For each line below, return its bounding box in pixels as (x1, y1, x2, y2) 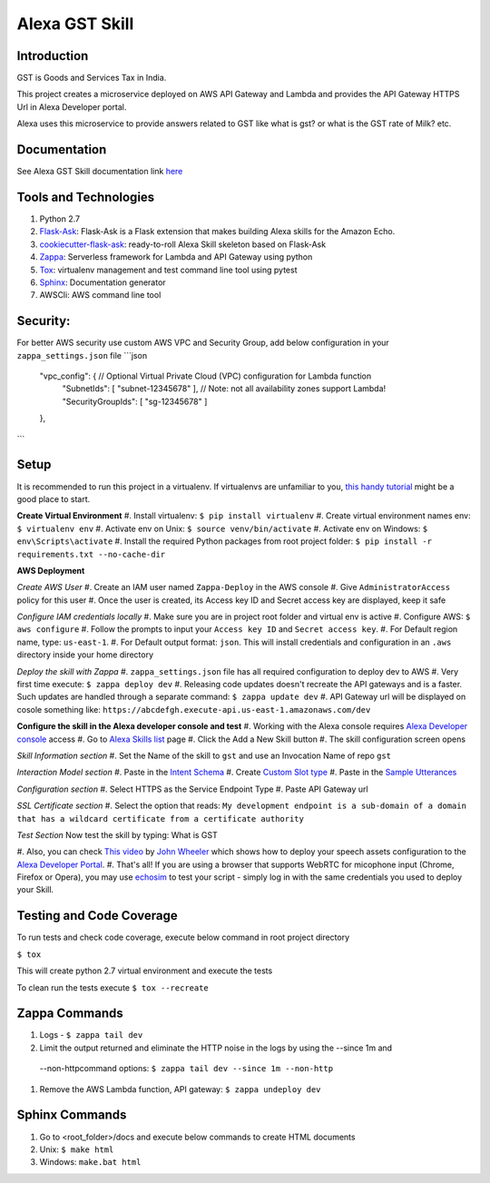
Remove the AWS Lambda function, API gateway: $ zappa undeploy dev (39, 1083, 321, 1094)
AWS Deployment (16, 565, 85, 576)
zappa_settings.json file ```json (16, 350, 148, 360)
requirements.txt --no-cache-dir (16, 549, 166, 559)
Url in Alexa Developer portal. (16, 101, 127, 113)
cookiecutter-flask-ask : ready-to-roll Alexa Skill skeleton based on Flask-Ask (39, 239, 327, 250)
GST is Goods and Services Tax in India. (16, 73, 167, 84)
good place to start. (16, 493, 91, 504)
